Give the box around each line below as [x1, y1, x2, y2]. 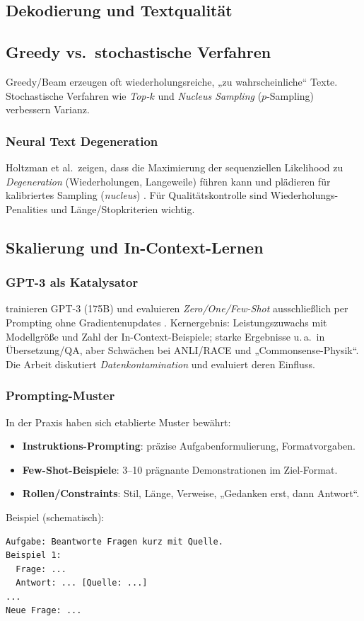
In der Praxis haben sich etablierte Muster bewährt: [6, 414, 231, 429]
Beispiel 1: [6, 550, 61, 561]
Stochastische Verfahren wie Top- [6, 88, 150, 103]
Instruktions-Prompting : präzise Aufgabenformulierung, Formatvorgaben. [22, 438, 356, 453]
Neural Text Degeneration [6, 132, 158, 149]
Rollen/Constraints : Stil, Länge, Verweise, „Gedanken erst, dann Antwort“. [22, 486, 360, 501]
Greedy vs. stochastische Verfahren [6, 41, 271, 63]
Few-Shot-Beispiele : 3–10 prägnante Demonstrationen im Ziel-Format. [22, 462, 338, 477]
